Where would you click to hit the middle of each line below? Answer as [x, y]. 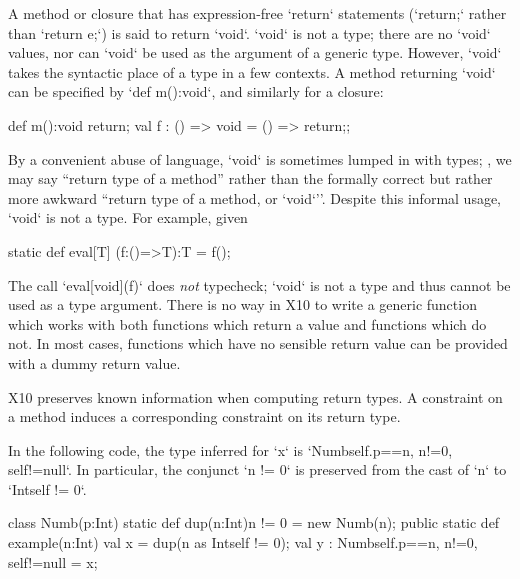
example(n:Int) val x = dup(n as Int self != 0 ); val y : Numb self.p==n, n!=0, [243, 542]
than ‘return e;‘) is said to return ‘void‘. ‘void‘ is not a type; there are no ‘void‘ [249, 32]
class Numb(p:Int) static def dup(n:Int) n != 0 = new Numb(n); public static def [254, 522]
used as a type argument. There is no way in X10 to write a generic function [242, 304]
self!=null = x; [53, 561]
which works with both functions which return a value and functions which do [247, 323]
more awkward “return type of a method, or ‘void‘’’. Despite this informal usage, [255, 197]
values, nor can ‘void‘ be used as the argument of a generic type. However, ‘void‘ [255, 52]
